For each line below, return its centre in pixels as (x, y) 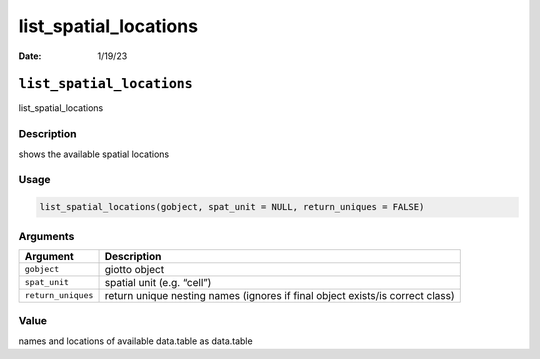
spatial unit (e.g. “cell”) (158, 282)
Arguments (46, 236)
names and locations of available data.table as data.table (136, 341)
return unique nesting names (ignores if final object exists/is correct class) (279, 295)
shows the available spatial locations (94, 154)
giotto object (134, 269)
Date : (30, 56)
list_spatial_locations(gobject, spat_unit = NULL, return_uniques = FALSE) (232, 207)
